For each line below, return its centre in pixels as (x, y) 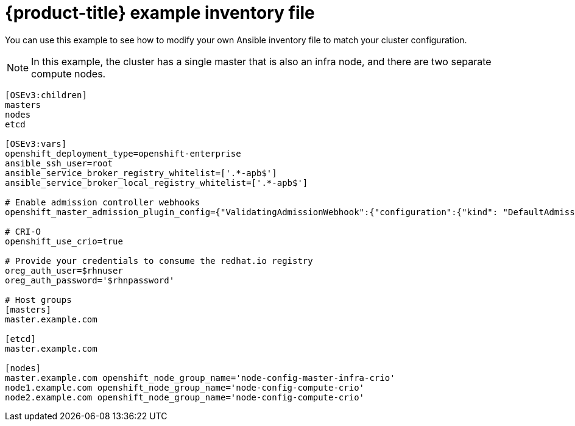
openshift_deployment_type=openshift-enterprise (123, 153)
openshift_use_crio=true (64, 241)
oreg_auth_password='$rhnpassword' (90, 280)
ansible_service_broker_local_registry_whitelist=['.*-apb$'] (157, 183)
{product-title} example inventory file (160, 13)
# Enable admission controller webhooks (103, 202)
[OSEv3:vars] (36, 144)
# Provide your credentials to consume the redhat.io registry (159, 261)
